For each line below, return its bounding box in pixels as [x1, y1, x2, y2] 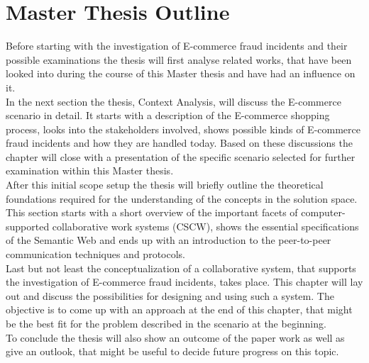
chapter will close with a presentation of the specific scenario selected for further [6, 149, 356, 164]
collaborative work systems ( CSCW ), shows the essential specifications [52, 218, 359, 233]
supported [6, 218, 50, 233]
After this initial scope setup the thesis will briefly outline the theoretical [6, 177, 324, 192]
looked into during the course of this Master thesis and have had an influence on [6, 66, 356, 81]
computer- [301, 205, 346, 220]
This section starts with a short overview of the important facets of [6, 205, 298, 220]
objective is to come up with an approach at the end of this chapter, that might [6, 302, 353, 317]
